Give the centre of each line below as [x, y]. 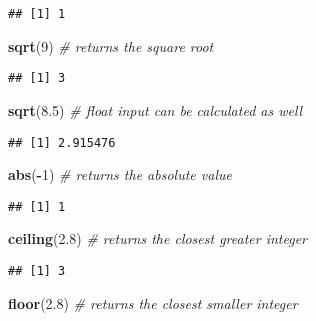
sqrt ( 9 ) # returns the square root [111, 45]
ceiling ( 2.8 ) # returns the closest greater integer [158, 238]
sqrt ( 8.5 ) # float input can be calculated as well [155, 109]
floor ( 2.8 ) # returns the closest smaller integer [153, 302]
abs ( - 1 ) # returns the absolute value [120, 174]
